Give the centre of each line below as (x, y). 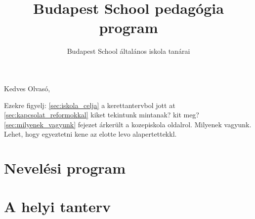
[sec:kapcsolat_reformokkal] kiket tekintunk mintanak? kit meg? (102, 115)
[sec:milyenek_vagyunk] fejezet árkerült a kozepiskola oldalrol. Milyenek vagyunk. (128, 124)
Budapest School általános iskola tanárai (128, 51)
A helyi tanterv (57, 206)
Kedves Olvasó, (27, 88)
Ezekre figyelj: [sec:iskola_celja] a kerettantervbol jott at (90, 105)
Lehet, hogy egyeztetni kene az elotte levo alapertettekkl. (90, 134)
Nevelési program (65, 168)
